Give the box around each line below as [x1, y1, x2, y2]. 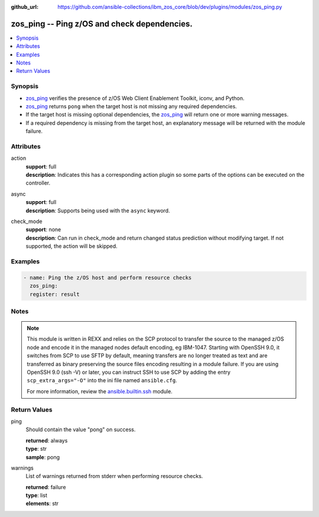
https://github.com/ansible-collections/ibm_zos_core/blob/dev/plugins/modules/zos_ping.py [57, 4, 282, 10]
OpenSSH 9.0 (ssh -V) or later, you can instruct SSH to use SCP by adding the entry [27, 369, 230, 376]
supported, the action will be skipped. [25, 243, 118, 250]
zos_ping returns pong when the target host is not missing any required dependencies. [25, 103, 237, 109]
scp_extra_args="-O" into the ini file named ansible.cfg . [27, 377, 177, 384]
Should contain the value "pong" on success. [25, 426, 136, 433]
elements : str [25, 500, 59, 507]
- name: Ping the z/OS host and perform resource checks [23, 274, 192, 281]
